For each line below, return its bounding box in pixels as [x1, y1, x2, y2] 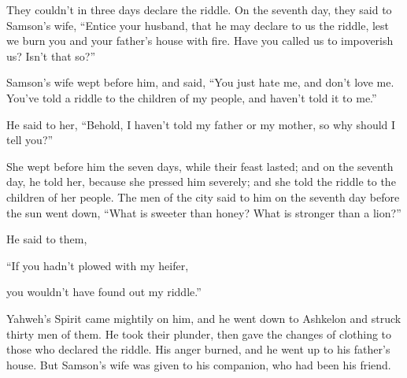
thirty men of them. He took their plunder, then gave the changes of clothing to [6, 325, 392, 342]
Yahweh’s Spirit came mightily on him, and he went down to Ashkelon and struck [6, 309, 401, 326]
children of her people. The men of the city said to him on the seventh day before [6, 188, 400, 205]
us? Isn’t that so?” [6, 47, 95, 64]
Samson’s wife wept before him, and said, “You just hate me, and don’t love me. [6, 74, 394, 91]
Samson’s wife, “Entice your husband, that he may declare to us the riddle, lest [6, 17, 390, 33]
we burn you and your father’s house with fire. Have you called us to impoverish [6, 32, 394, 49]
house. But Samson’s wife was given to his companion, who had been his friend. [6, 356, 391, 372]
